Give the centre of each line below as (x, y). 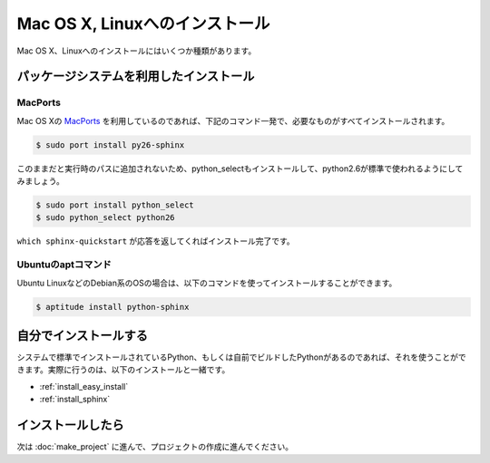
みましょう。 (41, 181)
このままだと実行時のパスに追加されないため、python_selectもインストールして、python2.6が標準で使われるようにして (240, 169)
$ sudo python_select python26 (106, 218)
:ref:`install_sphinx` (75, 400)
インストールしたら (70, 425)
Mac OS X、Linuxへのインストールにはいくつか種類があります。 (137, 51)
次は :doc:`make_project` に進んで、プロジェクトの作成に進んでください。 (155, 447)
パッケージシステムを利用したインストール (136, 77)
